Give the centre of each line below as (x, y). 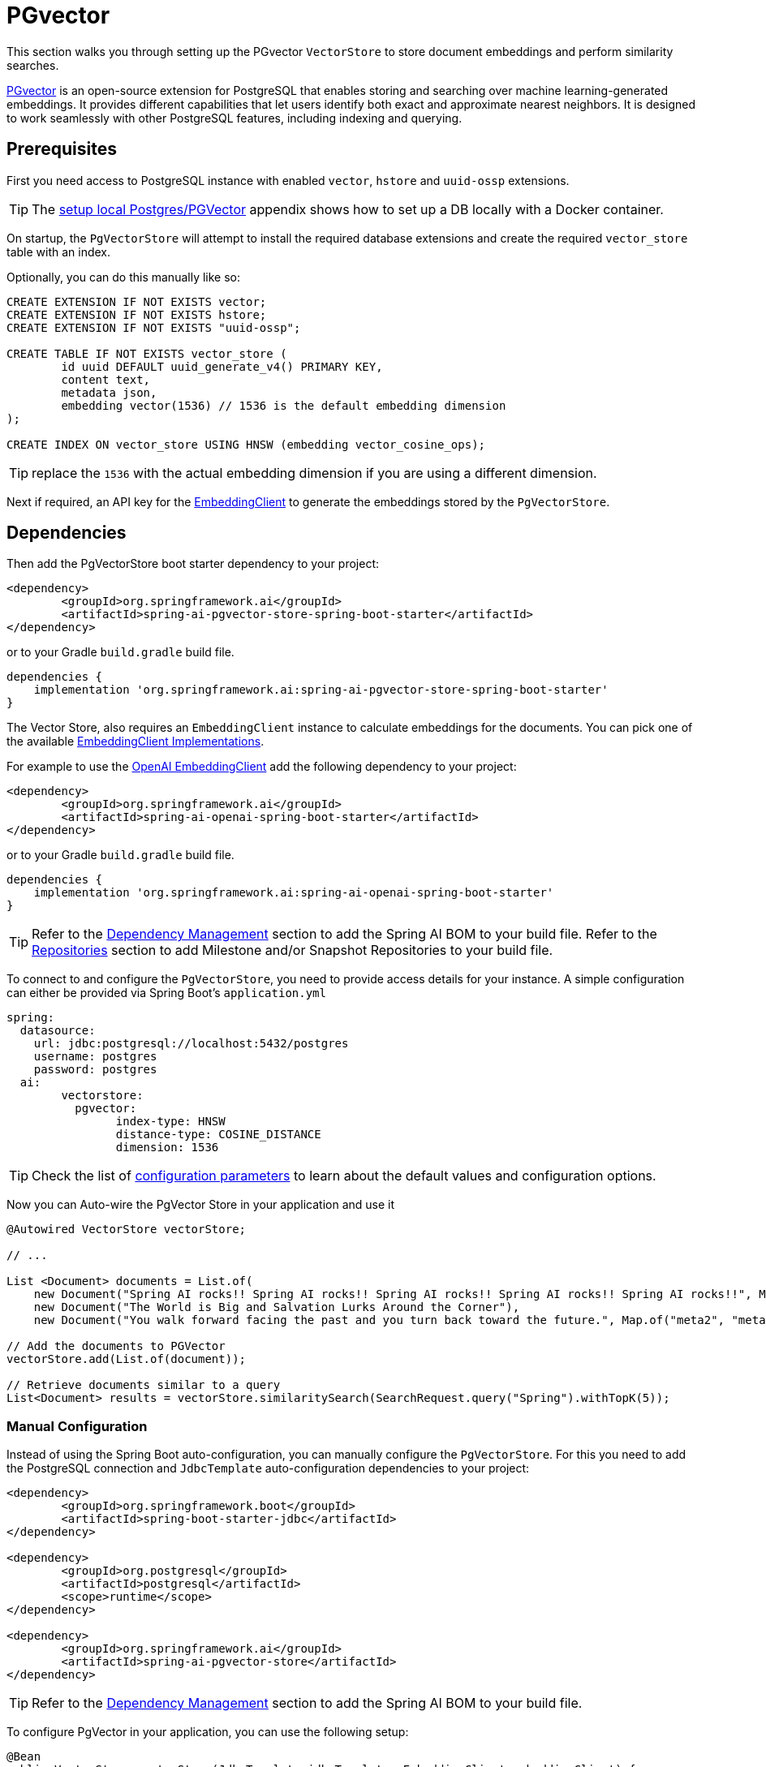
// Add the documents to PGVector (116, 1346)
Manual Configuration (77, 1426)
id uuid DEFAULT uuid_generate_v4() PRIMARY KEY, (222, 366)
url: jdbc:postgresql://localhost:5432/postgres (191, 1044)
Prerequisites (62, 149)
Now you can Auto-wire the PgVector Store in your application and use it (201, 1205)
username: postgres (95, 1057)
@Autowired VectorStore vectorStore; (127, 1230)
